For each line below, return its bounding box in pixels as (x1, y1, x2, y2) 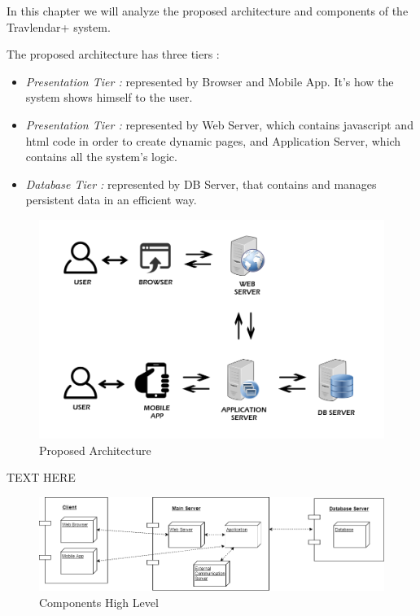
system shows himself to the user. (25, 89, 193, 106)
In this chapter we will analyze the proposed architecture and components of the (7, 2, 409, 19)
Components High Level (39, 593, 159, 610)
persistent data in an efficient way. (25, 191, 197, 208)
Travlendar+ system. (7, 18, 111, 35)
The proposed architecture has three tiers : (7, 46, 220, 63)
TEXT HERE (7, 469, 76, 486)
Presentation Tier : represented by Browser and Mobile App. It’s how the (25, 72, 394, 90)
